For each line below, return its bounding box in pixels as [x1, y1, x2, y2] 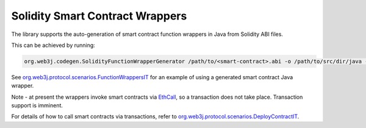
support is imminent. [11, 102, 63, 109]
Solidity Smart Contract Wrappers [11, 9, 187, 23]
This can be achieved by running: [11, 41, 96, 49]
